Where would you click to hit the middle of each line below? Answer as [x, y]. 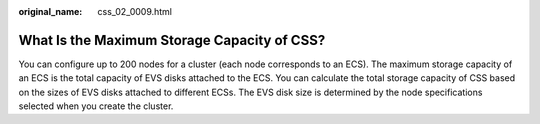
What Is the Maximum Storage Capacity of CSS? [172, 40]
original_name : [50, 11]
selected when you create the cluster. [96, 106]
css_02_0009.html [135, 11]
